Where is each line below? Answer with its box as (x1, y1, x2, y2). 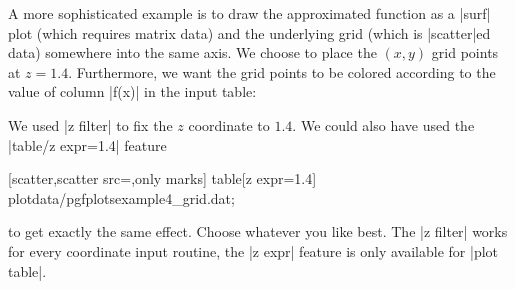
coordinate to (188, 114, 270, 135)
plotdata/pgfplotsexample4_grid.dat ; (8, 187, 235, 208)
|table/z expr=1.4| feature (8, 134, 167, 155)
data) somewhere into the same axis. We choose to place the (8, 42, 377, 63)
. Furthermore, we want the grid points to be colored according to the (68, 61, 496, 82)
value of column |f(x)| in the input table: (8, 81, 257, 102)
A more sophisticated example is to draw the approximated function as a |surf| (8, 3, 491, 23)
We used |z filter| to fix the (8, 114, 173, 135)
